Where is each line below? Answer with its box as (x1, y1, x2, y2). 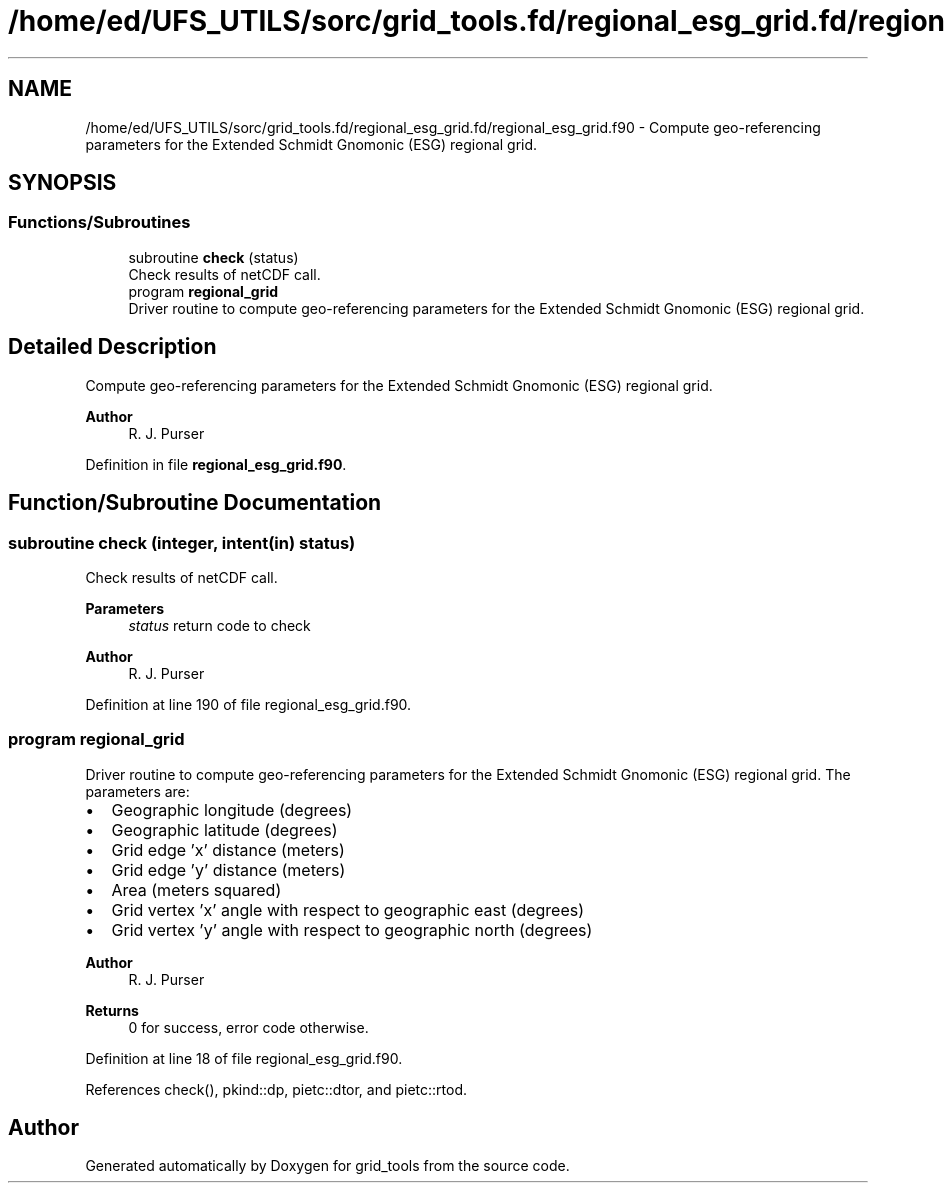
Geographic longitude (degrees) (111, 799, 353, 820)
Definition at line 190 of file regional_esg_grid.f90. (85, 695, 412, 713)
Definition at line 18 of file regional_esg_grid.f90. (85, 1049, 403, 1067)
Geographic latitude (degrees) (111, 819, 338, 840)
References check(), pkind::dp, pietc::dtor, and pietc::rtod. (85, 1080, 468, 1098)
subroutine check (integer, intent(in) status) (8, 532, 356, 553)
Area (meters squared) (111, 879, 282, 900)
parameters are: (85, 782, 190, 800)
